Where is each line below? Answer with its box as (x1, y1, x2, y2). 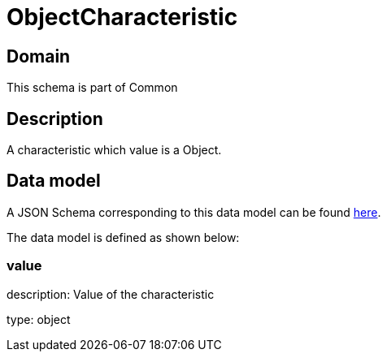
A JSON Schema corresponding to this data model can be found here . (7, 205, 381, 219)
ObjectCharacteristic (7, 3, 238, 31)
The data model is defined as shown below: (7, 230, 240, 244)
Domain (7, 45, 71, 67)
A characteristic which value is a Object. (7, 143, 222, 157)
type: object (7, 312, 71, 326)
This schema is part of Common (7, 80, 178, 95)
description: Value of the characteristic (7, 287, 215, 301)
